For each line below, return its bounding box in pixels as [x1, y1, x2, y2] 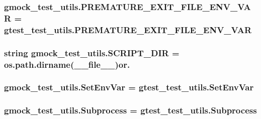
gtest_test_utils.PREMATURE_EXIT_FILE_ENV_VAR [4, 23, 252, 36]
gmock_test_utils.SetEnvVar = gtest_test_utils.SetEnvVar [4, 81, 254, 93]
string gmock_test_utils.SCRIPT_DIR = [4, 46, 180, 59]
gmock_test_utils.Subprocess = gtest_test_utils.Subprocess [4, 104, 257, 116]
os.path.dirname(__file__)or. [4, 58, 130, 70]
